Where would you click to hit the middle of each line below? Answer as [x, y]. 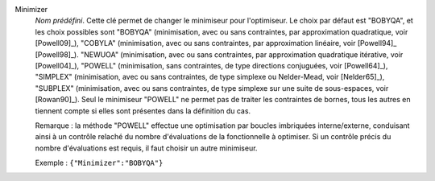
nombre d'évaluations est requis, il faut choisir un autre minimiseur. [146, 148]
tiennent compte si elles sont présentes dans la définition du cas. [143, 111]
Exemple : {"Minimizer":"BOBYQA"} [99, 163]
